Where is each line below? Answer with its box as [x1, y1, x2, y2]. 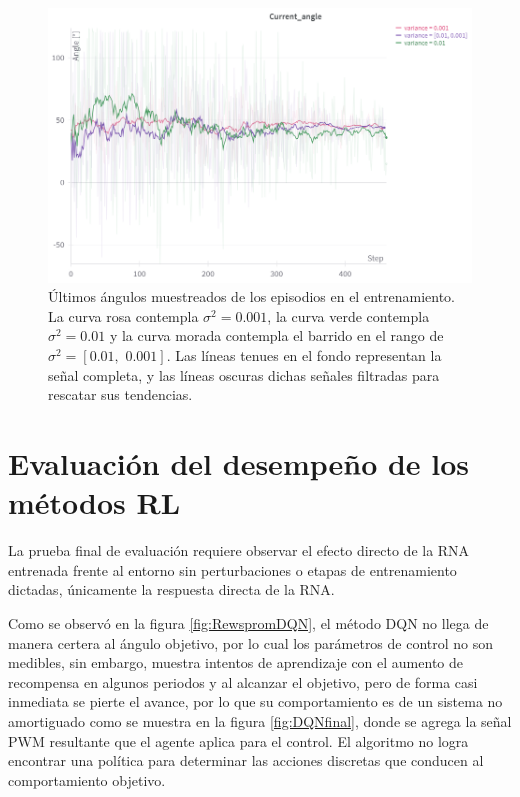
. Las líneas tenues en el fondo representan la [166, 345, 442, 366]
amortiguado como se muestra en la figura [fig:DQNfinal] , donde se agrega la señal [8, 710, 512, 731]
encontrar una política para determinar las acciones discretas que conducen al [8, 750, 484, 771]
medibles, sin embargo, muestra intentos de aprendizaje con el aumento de [8, 652, 463, 673]
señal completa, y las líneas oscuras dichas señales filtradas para [48, 364, 440, 385]
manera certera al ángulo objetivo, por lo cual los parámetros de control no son [8, 632, 494, 653]
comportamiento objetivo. [8, 769, 166, 790]
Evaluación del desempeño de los [8, 443, 470, 484]
